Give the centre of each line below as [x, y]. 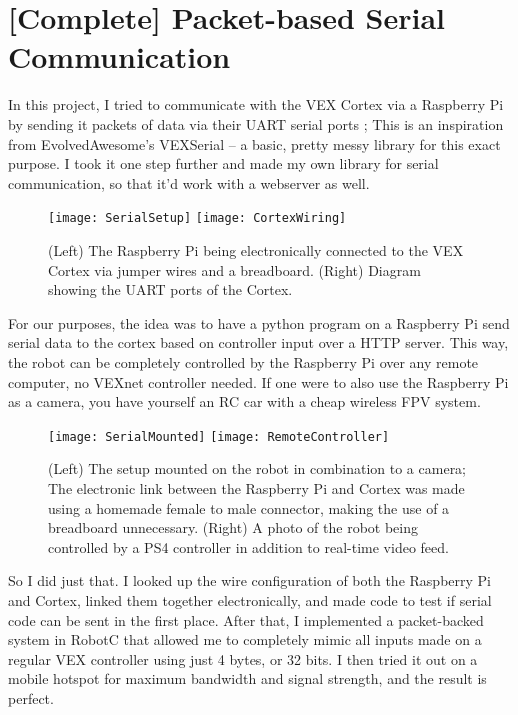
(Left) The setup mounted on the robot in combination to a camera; [257, 468]
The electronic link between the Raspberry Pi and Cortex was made [256, 487]
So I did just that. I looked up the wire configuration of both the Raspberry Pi [249, 580]
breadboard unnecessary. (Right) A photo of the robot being [233, 527]
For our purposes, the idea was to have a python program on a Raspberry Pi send [259, 322]
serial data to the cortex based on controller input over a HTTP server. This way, [258, 342]
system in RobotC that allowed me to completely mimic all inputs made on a [245, 639]
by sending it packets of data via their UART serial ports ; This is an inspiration [256, 123]
